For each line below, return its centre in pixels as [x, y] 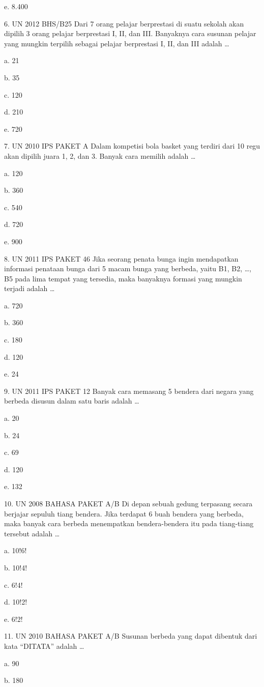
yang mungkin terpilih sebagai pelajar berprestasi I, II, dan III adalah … [117, 43]
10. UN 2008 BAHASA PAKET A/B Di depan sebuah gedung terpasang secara [128, 503]
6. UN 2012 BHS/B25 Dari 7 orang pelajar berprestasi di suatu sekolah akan [124, 23]
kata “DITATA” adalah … [44, 646]
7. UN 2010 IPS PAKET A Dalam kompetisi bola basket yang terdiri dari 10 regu [132, 146]
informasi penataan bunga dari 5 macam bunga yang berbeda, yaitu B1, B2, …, [128, 268]
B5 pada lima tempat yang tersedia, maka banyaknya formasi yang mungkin [123, 278]
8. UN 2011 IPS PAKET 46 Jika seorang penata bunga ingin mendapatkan [121, 258]
